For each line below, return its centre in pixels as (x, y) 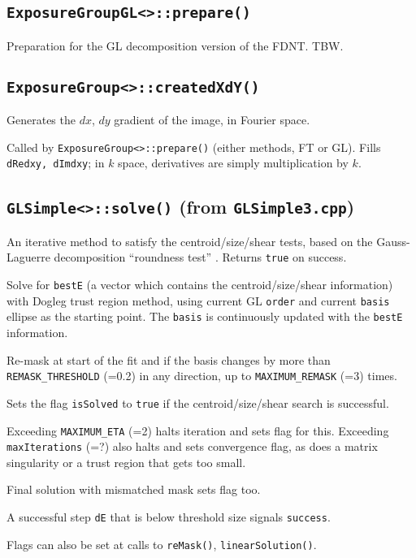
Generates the (41, 120)
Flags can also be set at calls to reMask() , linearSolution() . (162, 544)
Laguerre (28, 257)
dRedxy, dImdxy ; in (56, 163)
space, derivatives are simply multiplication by (233, 163)
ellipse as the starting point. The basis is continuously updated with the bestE (205, 316)
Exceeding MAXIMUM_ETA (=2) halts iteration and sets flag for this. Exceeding (198, 430)
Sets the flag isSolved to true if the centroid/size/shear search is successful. (198, 402)
